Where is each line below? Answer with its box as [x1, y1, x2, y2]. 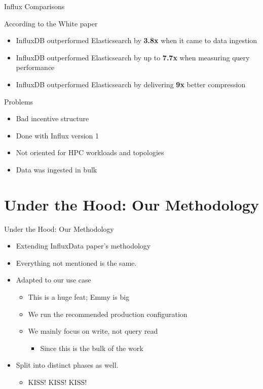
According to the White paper [4, 18, 98, 28]
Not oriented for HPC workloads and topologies [16, 147, 164, 158]
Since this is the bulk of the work [40, 342, 143, 353]
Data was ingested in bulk [16, 164, 97, 174]
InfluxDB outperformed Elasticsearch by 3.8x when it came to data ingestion [16, 35, 257, 46]
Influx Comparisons [4, 1, 65, 11]
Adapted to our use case [16, 274, 91, 285]
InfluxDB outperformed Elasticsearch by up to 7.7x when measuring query [16, 52, 250, 62]
